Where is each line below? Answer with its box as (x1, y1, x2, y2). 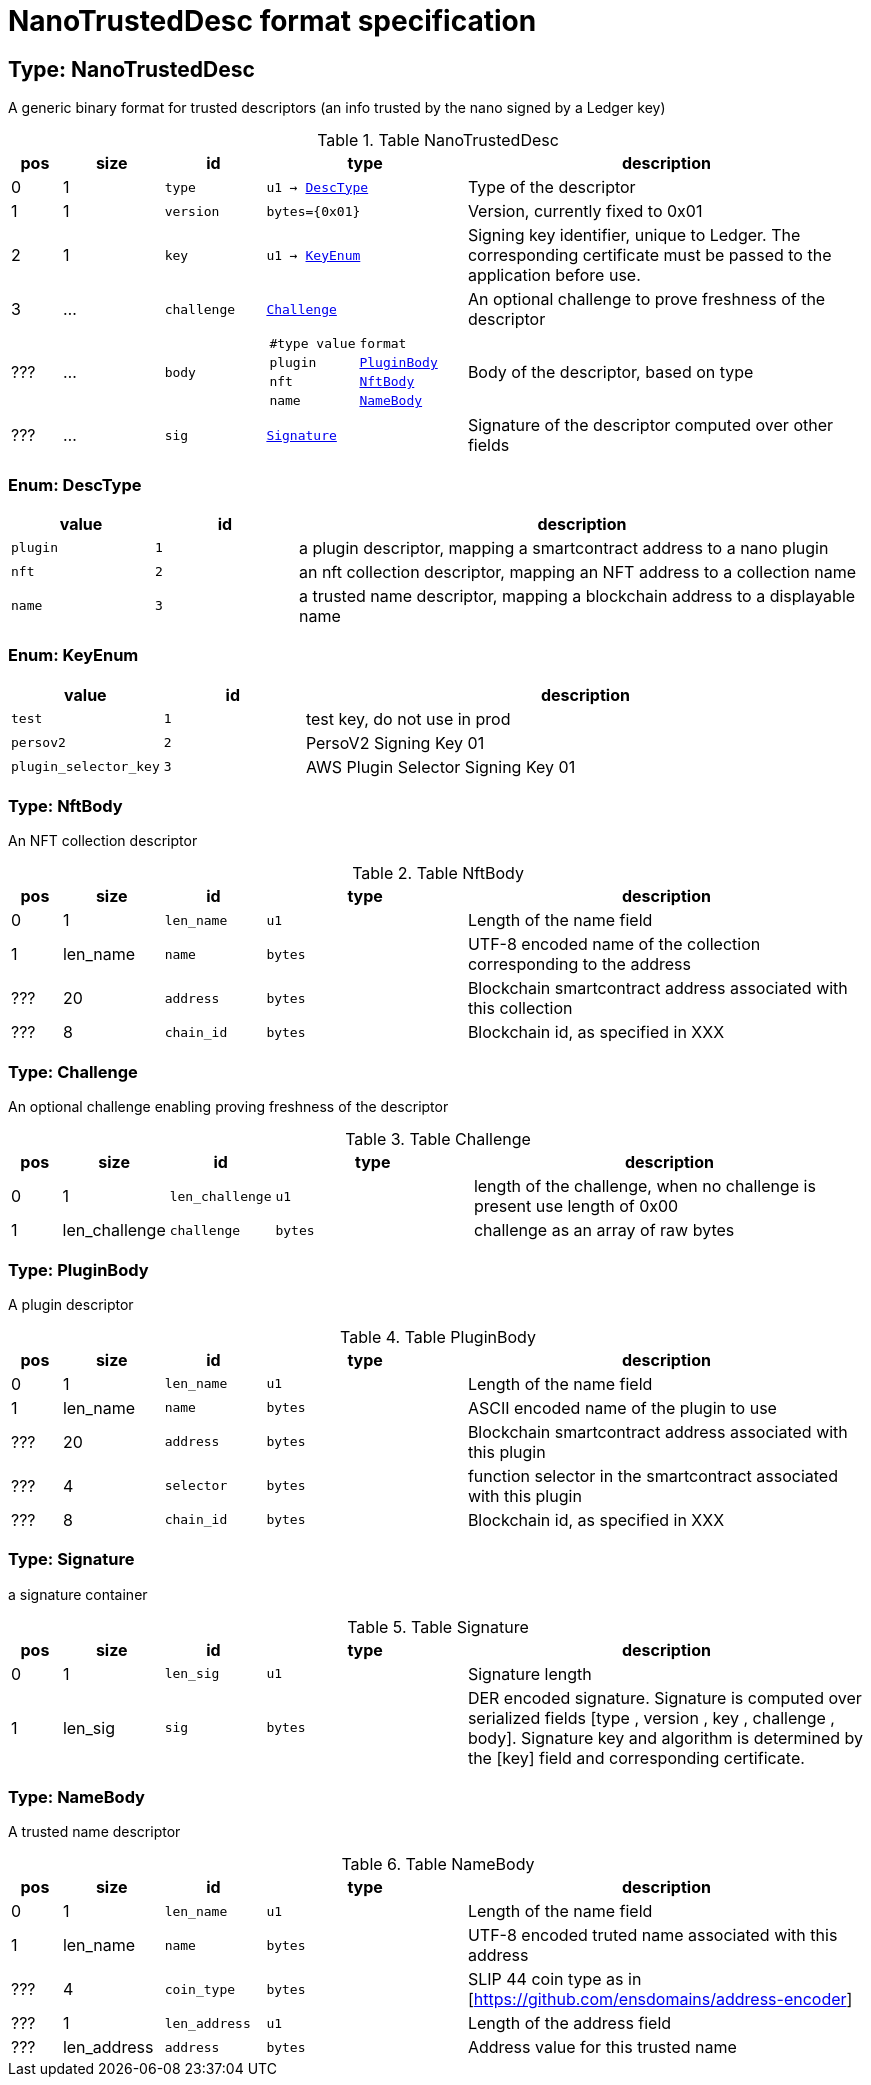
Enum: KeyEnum (8, 645, 139, 666)
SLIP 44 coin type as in (467, 1969, 642, 1990)
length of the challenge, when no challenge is (473, 1176, 816, 1197)
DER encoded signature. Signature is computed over (467, 1687, 862, 1708)
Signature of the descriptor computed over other (467, 415, 834, 436)
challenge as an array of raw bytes (473, 1220, 735, 1241)
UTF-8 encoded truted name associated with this (467, 1925, 838, 1946)
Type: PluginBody (8, 1259, 149, 1280)
